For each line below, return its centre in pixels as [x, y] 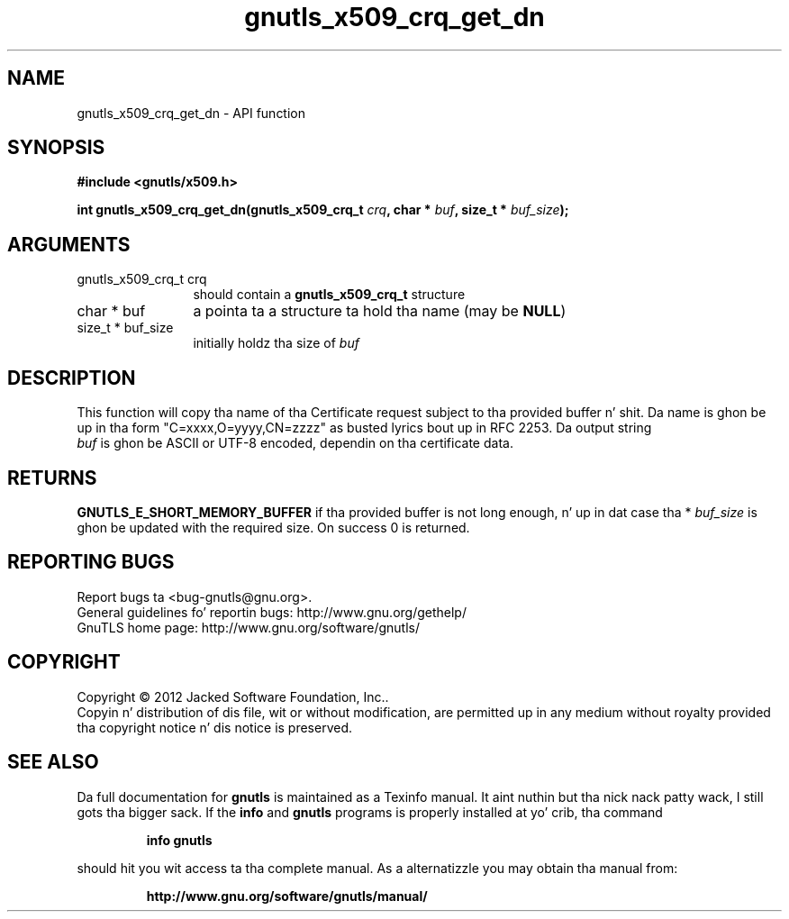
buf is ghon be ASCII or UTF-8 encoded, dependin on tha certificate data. [295, 443]
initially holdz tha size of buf [276, 343]
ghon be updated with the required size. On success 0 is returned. [273, 527]
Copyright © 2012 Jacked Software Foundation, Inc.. [233, 696]
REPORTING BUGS [91, 562]
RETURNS [52, 478]
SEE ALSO [53, 762]
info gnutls [179, 840]
